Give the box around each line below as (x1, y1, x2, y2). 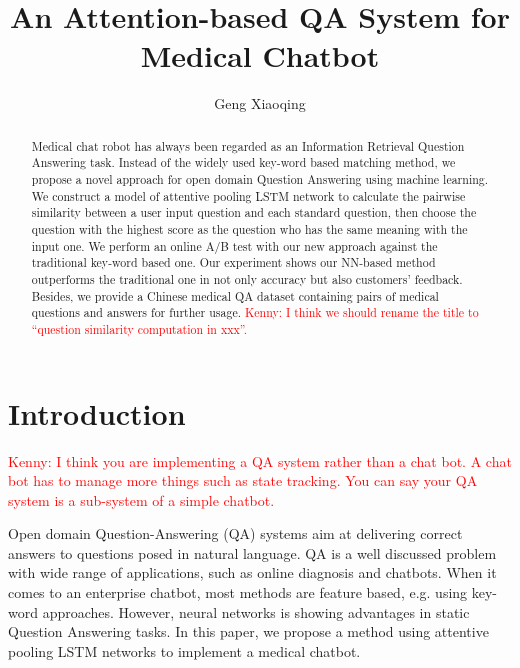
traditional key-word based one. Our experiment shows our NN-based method (31, 254, 436, 271)
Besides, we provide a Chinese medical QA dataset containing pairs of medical (31, 287, 439, 304)
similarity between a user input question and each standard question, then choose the (31, 204, 477, 221)
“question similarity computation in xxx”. (31, 320, 248, 337)
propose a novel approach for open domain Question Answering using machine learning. (31, 171, 489, 188)
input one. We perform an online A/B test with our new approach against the (31, 237, 438, 254)
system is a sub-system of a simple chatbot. (8, 489, 275, 510)
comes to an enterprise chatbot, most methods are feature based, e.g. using (8, 582, 468, 603)
